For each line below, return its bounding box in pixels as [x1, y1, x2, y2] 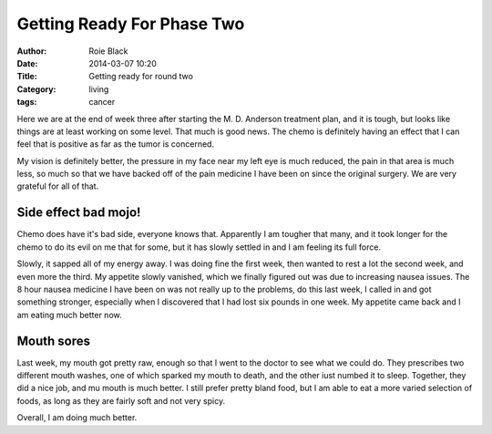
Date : [16, 57, 38, 68]
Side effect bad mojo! [16, 205, 141, 221]
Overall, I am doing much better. [16, 412, 138, 423]
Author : [16, 46, 47, 57]
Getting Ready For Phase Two [16, 14, 245, 34]
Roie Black [88, 46, 128, 57]
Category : [16, 83, 56, 95]
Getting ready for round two [88, 71, 193, 82]
